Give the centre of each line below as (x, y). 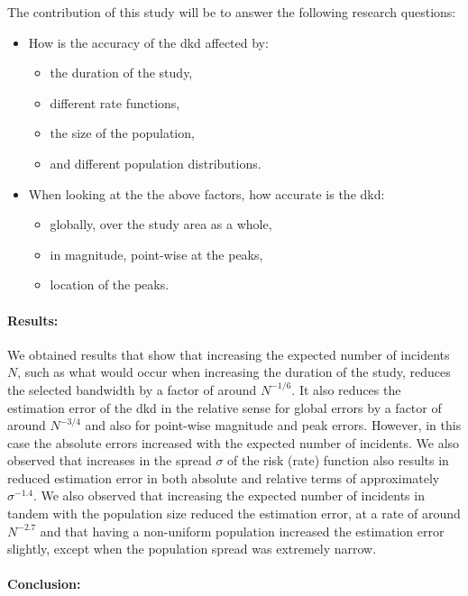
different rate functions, (115, 102)
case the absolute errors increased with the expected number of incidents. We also (234, 442)
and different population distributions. (156, 163)
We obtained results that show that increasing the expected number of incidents (229, 354)
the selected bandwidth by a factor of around (132, 389)
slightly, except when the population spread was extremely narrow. (192, 549)
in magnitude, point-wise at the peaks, (156, 254)
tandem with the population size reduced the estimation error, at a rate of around (234, 513)
